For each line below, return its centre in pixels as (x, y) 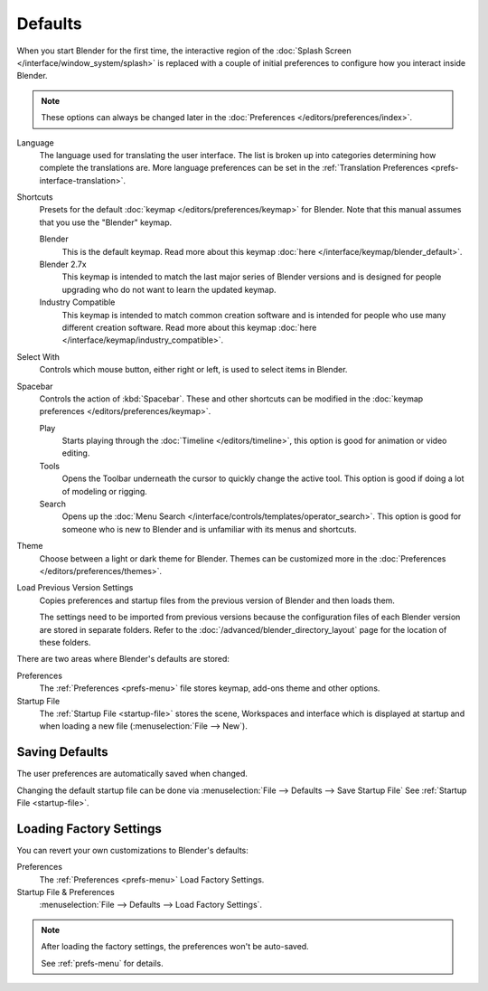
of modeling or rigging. (105, 491)
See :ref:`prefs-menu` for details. (102, 963)
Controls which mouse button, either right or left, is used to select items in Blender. (193, 370)
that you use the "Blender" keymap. (105, 222)
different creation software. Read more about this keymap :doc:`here (189, 327)
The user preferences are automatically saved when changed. (132, 774)
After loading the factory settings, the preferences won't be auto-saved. (175, 947)
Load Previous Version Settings (75, 588)
